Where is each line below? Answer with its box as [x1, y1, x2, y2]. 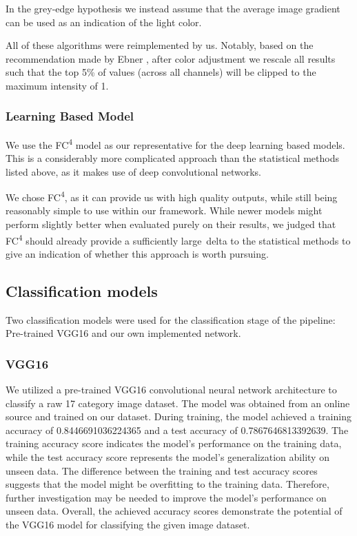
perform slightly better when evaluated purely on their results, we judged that [6, 217, 336, 231]
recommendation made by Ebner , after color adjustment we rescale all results [6, 51, 336, 65]
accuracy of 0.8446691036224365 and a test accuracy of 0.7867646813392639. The [6, 422, 349, 437]
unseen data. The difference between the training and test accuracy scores [6, 463, 318, 477]
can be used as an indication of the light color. [6, 14, 202, 29]
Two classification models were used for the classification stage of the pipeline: [6, 312, 336, 327]
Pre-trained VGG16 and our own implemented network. [6, 326, 241, 340]
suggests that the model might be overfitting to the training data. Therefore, [6, 477, 329, 491]
